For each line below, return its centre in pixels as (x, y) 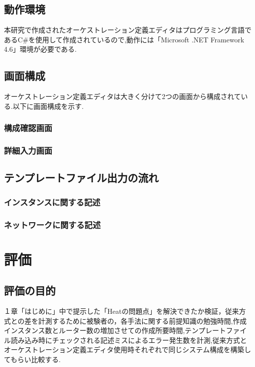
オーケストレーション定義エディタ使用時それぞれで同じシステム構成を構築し (127, 350)
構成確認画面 (28, 128)
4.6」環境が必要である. (40, 49)
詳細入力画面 (28, 150)
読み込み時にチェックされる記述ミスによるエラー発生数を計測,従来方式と (129, 340)
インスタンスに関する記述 (52, 202)
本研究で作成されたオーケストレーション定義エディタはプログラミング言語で (128, 30)
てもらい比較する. (32, 359)
